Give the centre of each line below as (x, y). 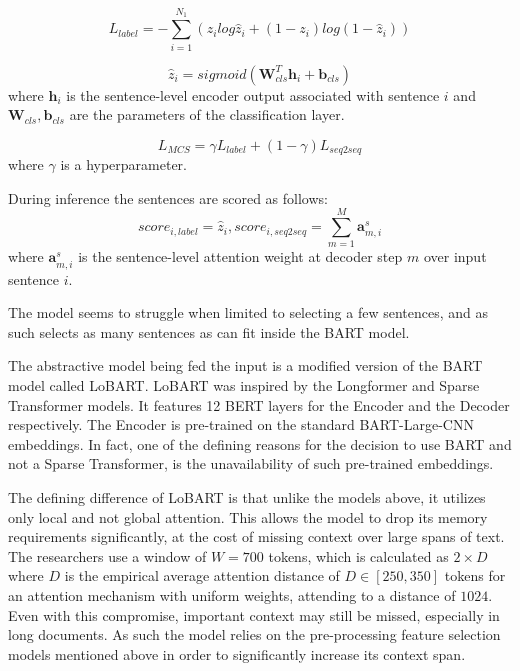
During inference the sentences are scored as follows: (168, 197)
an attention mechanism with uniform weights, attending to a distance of (232, 594)
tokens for (475, 575)
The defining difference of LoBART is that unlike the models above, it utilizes (247, 496)
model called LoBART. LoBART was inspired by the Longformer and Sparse (244, 385)
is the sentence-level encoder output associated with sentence (253, 94)
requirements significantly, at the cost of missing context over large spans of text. (256, 536)
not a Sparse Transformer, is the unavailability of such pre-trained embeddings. (251, 463)
